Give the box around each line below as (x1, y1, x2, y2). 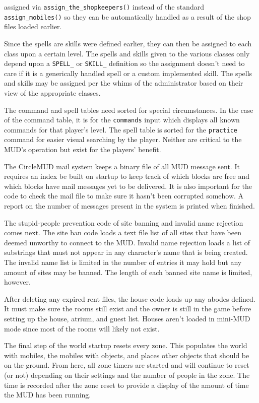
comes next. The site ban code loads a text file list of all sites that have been (4, 227, 241, 238)
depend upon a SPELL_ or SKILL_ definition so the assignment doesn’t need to (4, 58, 245, 69)
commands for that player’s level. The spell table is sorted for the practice (4, 124, 238, 135)
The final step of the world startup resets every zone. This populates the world (4, 340, 247, 351)
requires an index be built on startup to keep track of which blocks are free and (4, 171, 249, 181)
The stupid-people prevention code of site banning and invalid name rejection (4, 217, 243, 228)
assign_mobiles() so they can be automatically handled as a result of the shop (4, 11, 251, 22)
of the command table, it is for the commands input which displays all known (4, 114, 240, 125)
